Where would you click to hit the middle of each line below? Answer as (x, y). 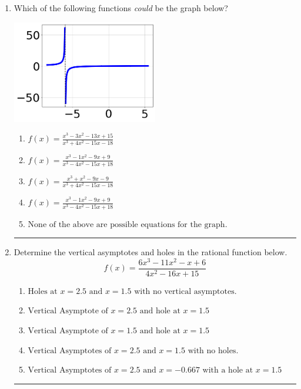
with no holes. (213, 351)
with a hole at (228, 371)
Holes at (43, 291)
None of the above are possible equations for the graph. (128, 224)
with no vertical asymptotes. (185, 291)
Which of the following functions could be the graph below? (121, 8)
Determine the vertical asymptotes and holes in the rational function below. (150, 252)
